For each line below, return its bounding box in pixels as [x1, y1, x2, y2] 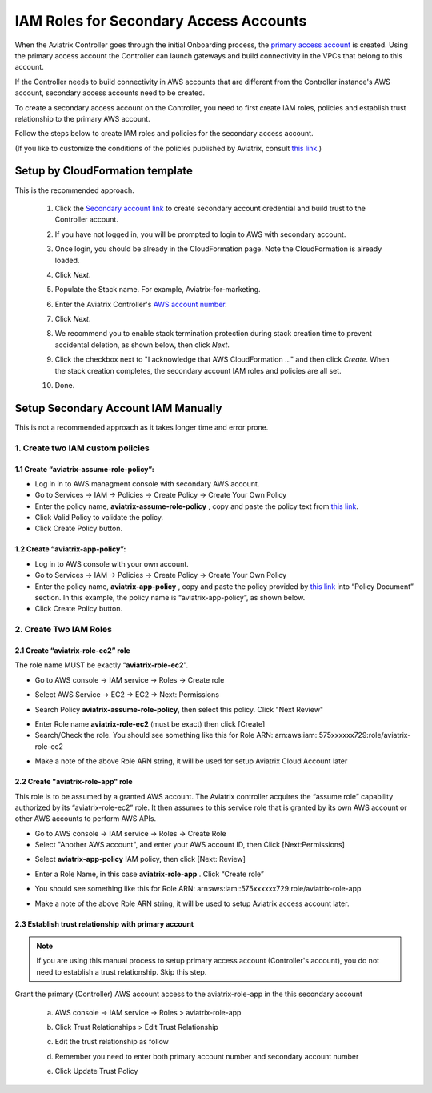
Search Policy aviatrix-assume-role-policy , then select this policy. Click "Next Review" [34, 704, 324, 714]
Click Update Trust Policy [54, 1067, 138, 1076]
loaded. [54, 255, 80, 265]
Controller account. [54, 214, 119, 224]
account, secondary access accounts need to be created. [14, 88, 206, 98]
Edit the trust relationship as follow [54, 1037, 170, 1047]
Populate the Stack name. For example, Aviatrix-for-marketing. [54, 285, 261, 294]
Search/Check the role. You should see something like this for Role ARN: [34, 731, 274, 740]
